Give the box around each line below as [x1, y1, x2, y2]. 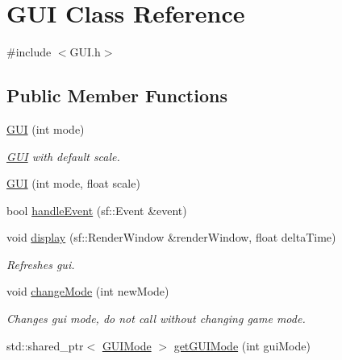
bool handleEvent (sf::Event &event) [6, 201, 187, 218]
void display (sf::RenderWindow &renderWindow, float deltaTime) [6, 229, 336, 246]
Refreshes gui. [6, 255, 75, 272]
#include [6, 43, 52, 60]
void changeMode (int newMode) [6, 283, 169, 300]
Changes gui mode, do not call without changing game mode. [6, 310, 306, 327]
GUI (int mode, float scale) [6, 175, 140, 192]
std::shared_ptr [6, 337, 84, 354]
